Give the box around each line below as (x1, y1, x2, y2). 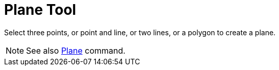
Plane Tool (4, 1, 77, 18)
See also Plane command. (26, 45, 125, 56)
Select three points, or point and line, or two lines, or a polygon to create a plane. (4, 28, 276, 37)
